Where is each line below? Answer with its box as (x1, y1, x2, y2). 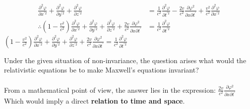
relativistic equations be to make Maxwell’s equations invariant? (4, 65, 199, 75)
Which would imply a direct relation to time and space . (4, 96, 185, 106)
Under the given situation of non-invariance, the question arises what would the (4, 55, 247, 65)
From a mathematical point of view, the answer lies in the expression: (4, 84, 216, 95)
